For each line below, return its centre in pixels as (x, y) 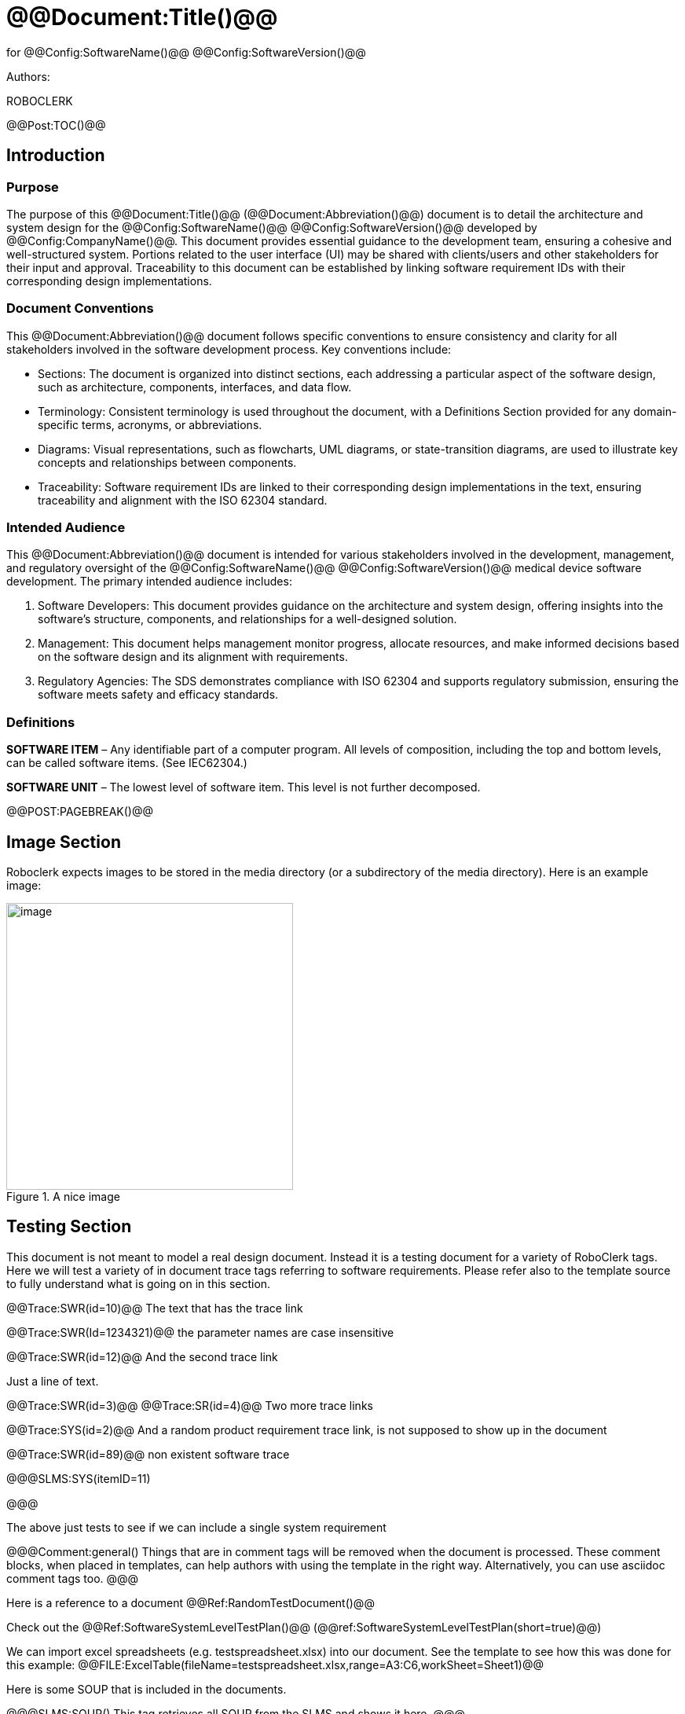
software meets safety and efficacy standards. (158, 695)
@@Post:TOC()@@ (56, 125)
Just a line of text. (53, 1381)
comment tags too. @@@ (73, 1578)
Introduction (56, 156)
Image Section (64, 842)
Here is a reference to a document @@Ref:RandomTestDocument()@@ (190, 1602)
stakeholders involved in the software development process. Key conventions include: (229, 349)
